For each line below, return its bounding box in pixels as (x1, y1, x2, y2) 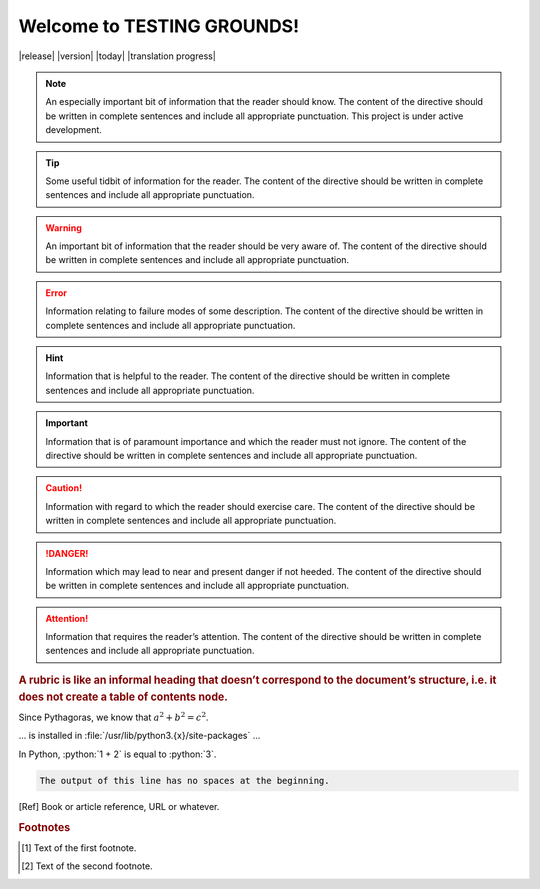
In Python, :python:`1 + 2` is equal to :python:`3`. (18, 748, 217, 760)
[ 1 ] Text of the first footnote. (21, 841, 137, 854)
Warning (45, 221, 82, 234)
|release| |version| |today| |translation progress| (18, 50, 217, 62)
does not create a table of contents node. (18, 690, 229, 704)
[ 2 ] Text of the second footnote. (21, 860, 154, 872)
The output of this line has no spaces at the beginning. (39, 775, 330, 786)
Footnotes (18, 820, 71, 834)
